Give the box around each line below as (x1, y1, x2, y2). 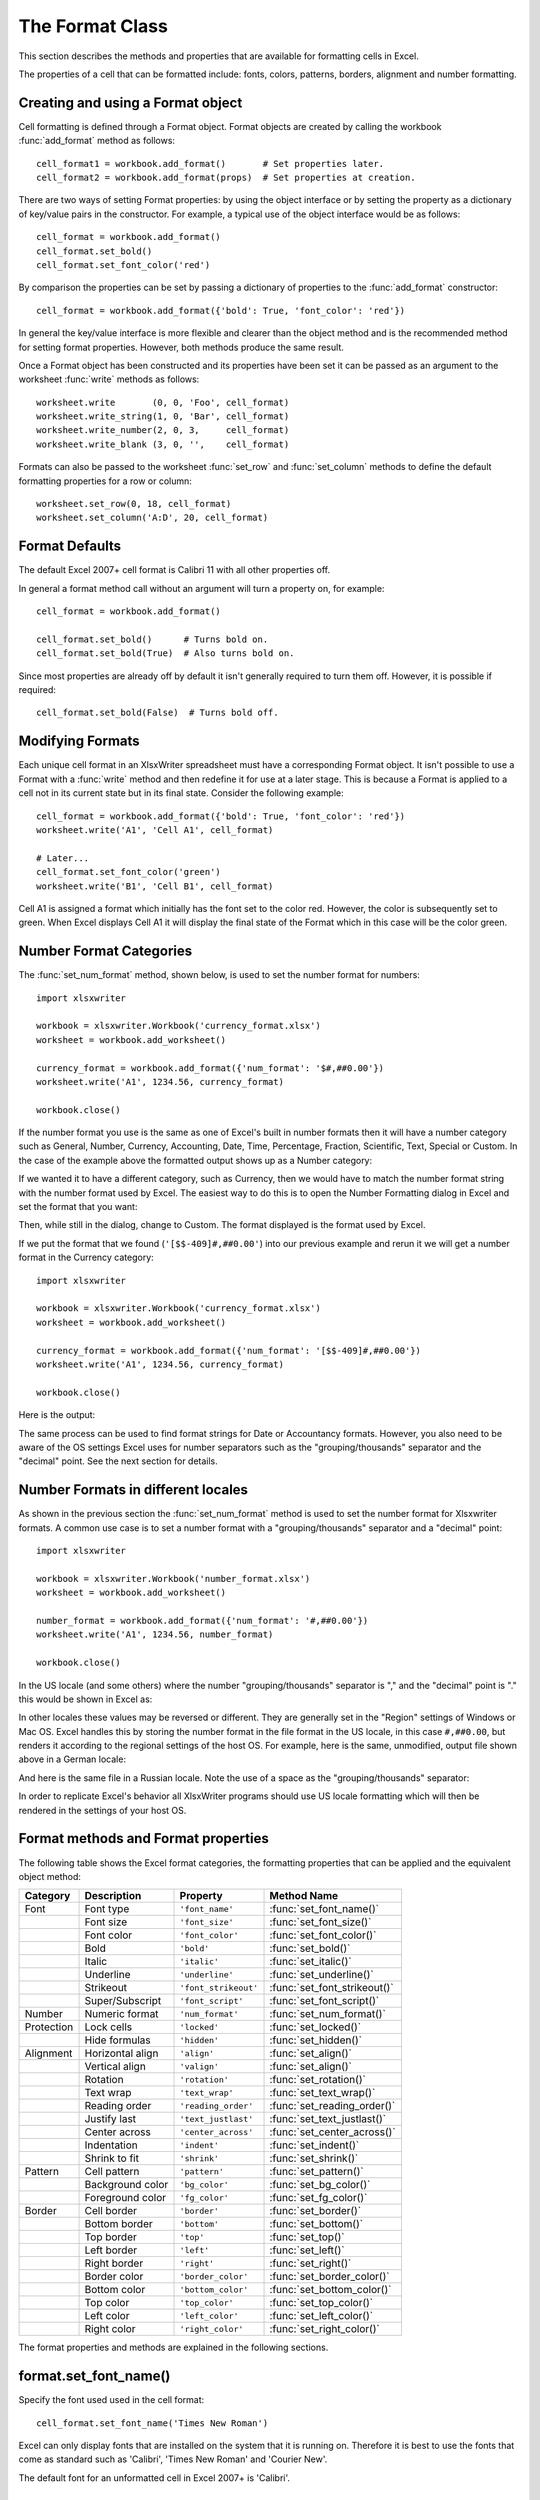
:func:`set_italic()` (269, 1955, 352, 1969)
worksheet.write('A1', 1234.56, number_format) (36, 1629, 274, 1640)
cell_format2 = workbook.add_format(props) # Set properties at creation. (36, 172, 416, 184)
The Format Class (18, 15, 169, 37)
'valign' (179, 2061, 220, 2072)
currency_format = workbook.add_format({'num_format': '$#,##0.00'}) (36, 1062, 385, 1074)
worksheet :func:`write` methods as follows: (18, 373, 200, 385)
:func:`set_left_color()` (269, 2309, 374, 2323)
